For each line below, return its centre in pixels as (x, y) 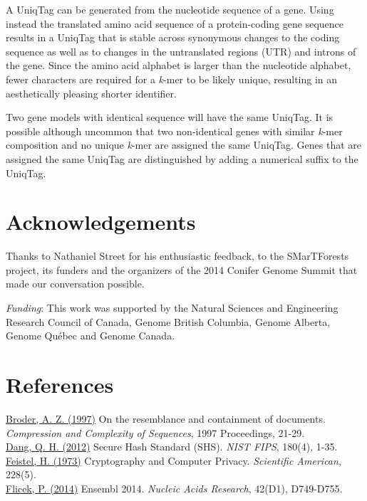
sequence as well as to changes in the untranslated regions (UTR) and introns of (181, 51)
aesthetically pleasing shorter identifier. (91, 93)
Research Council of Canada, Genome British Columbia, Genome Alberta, (168, 321)
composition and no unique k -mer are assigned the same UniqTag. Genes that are (183, 145)
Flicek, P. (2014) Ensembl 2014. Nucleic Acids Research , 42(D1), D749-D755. (174, 488)
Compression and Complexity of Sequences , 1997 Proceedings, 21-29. (155, 432)
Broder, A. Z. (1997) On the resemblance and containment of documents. (166, 418)
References (60, 384)
